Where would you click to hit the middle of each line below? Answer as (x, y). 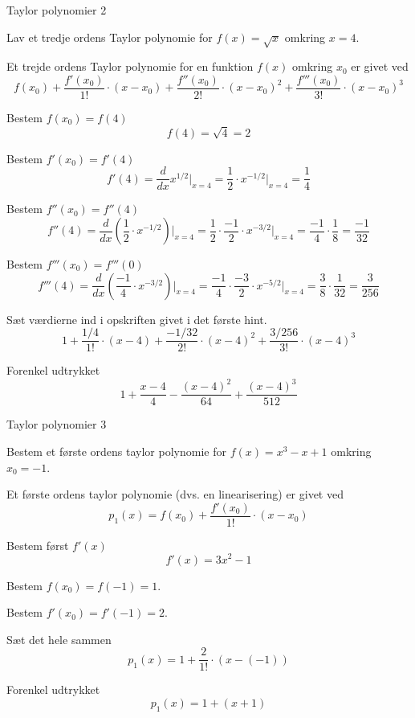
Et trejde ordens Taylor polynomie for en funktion (130, 66)
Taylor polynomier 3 (57, 424)
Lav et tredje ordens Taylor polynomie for (110, 37)
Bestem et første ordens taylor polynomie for (116, 451)
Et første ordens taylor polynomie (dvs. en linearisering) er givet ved (175, 494)
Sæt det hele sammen (59, 639)
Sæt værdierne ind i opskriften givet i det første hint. (137, 319)
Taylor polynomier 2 (57, 10)
